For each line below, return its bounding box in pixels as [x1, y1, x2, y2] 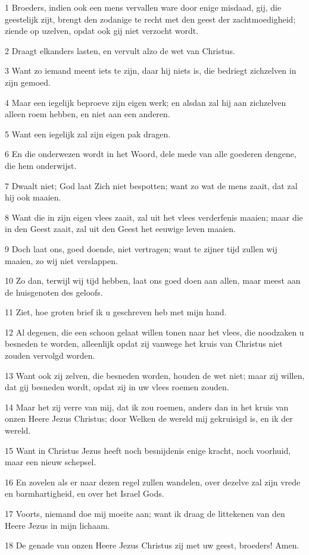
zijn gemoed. [5, 76, 51, 88]
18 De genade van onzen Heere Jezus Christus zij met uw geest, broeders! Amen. [5, 539, 299, 551]
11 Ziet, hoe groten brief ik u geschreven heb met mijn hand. [5, 306, 227, 318]
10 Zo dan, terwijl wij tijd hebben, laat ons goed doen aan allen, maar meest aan [5, 274, 301, 287]
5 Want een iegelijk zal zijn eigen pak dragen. [5, 127, 171, 140]
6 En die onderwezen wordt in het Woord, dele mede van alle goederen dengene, [5, 148, 296, 160]
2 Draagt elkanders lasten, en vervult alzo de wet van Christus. [5, 44, 235, 57]
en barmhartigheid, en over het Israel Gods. [5, 487, 164, 500]
